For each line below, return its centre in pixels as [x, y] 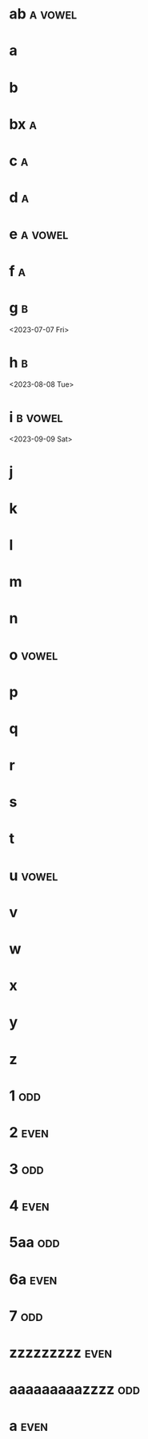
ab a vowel [43, 14]
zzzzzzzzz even [61, 1352]
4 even [30, 1206]
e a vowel [39, 234]
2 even [29, 1132]
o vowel [34, 655]
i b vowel [36, 417]
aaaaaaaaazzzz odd [75, 1390]
